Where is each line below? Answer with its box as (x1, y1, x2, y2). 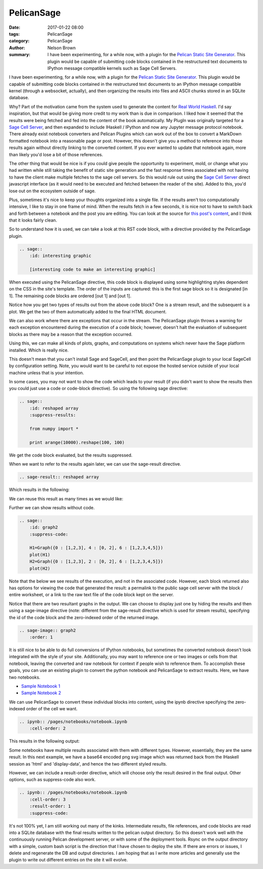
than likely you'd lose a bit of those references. (9, 151, 103, 157)
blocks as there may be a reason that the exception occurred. (9, 331, 132, 337)
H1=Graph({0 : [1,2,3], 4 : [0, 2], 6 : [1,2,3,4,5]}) (29, 545, 163, 551)
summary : (9, 52, 31, 58)
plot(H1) (29, 552, 51, 558)
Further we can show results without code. (9, 504, 95, 510)
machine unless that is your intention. (9, 370, 84, 375)
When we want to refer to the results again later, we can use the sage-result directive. (9, 461, 181, 467)
